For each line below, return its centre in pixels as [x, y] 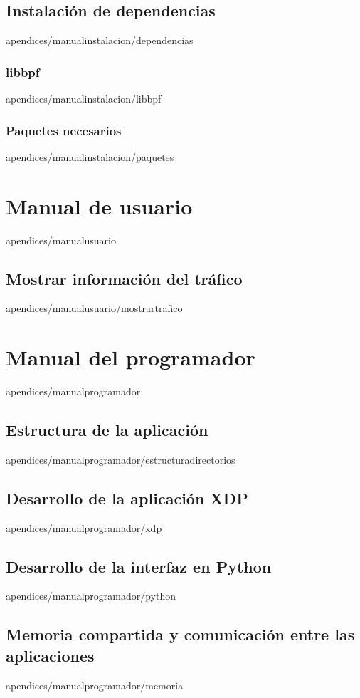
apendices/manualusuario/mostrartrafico [94, 308]
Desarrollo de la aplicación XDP [127, 498]
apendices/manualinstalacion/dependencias [100, 40]
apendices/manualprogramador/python [91, 596]
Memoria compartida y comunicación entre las [180, 634]
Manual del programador [131, 357]
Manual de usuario [99, 205]
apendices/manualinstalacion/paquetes [90, 156]
